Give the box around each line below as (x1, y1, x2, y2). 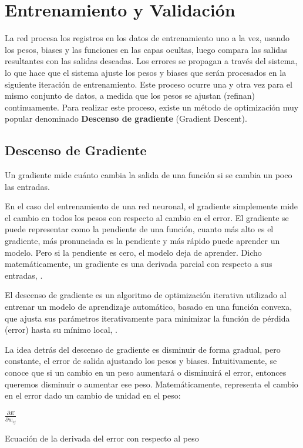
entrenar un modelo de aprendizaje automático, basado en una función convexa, (5, 300, 292, 313)
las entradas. (5, 180, 50, 192)
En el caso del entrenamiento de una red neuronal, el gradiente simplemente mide (5, 200, 298, 212)
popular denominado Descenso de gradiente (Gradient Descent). (5, 112, 247, 125)
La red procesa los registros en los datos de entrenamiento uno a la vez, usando (5, 32, 290, 44)
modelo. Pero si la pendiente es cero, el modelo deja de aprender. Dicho (5, 246, 262, 258)
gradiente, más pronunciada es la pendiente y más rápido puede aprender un (5, 235, 280, 247)
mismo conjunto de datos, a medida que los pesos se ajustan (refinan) (5, 89, 255, 102)
